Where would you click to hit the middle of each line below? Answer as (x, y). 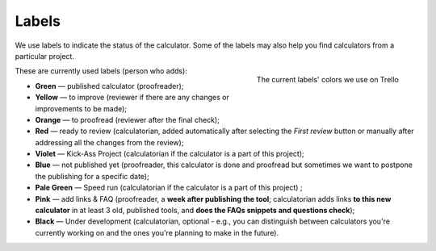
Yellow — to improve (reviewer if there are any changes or (132, 98)
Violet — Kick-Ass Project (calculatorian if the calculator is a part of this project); (170, 154)
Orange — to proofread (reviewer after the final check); (127, 119)
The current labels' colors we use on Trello (327, 80)
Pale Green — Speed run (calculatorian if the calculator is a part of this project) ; (169, 188)
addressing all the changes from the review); (109, 142)
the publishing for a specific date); (92, 176)
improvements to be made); (81, 108)
